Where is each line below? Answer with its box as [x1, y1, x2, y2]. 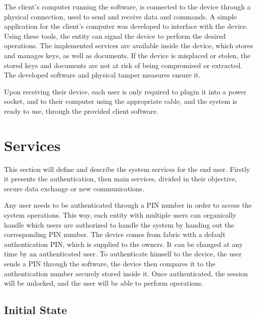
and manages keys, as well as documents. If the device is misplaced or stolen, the [4, 50, 251, 60]
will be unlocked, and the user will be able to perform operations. [4, 278, 204, 288]
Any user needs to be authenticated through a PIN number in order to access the [4, 200, 252, 210]
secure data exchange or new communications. [4, 183, 145, 193]
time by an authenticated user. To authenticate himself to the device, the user [4, 248, 242, 259]
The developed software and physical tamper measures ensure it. [4, 70, 201, 80]
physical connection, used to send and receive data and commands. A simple [4, 11, 237, 21]
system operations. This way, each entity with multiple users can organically [4, 210, 237, 220]
